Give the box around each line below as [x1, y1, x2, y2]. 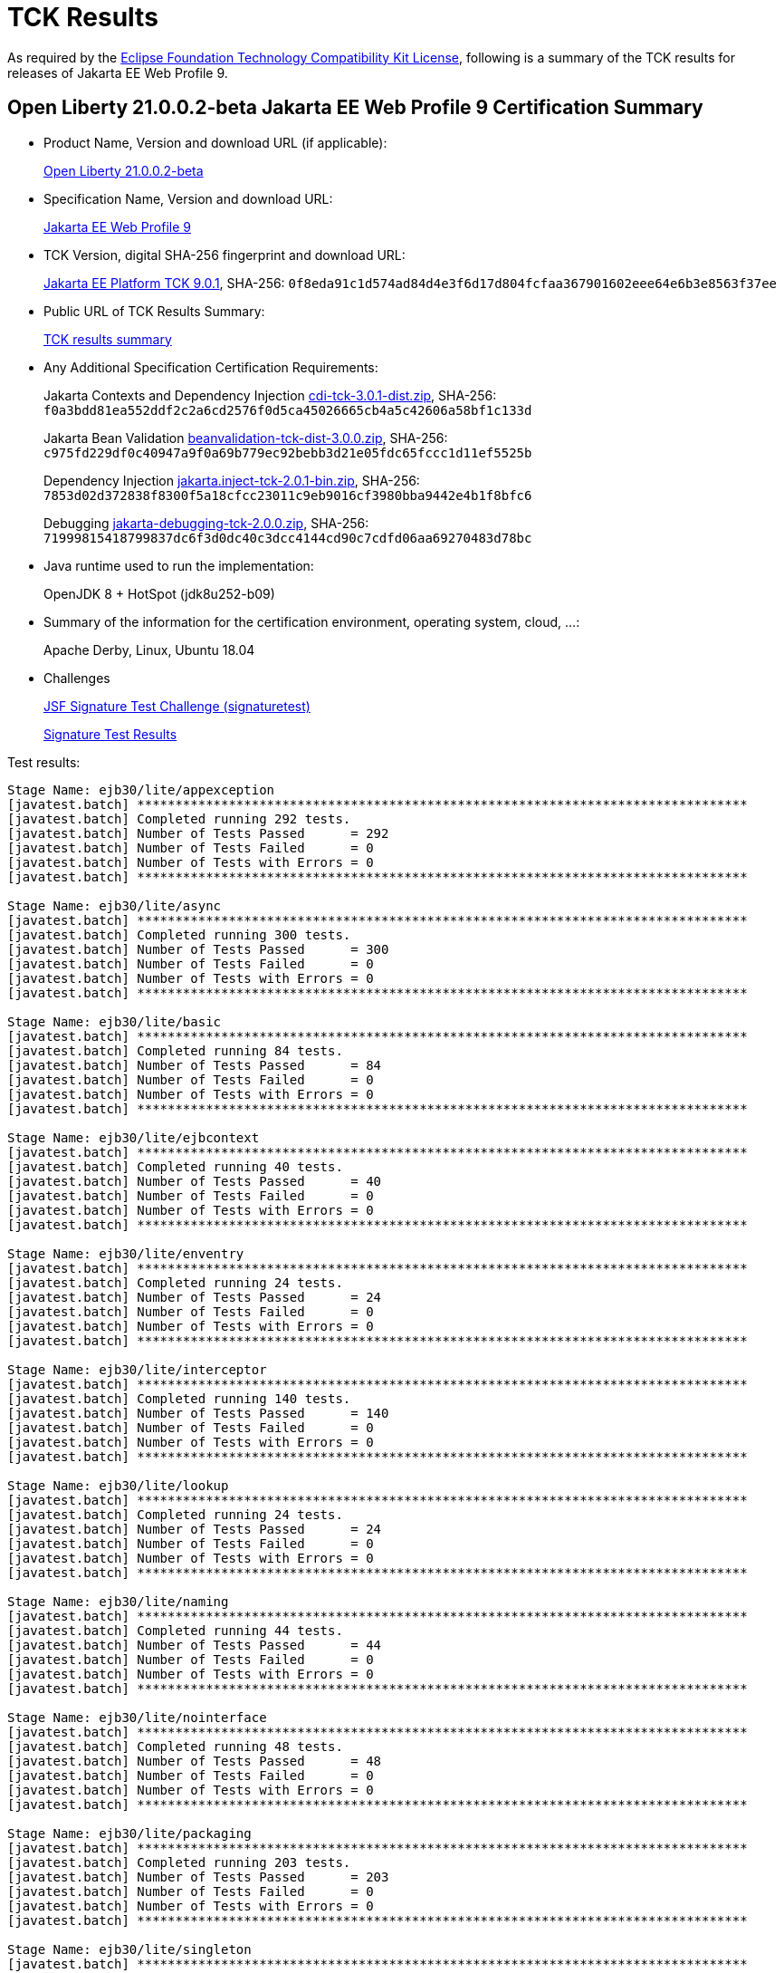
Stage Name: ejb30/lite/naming [7, 1593, 229, 1609]
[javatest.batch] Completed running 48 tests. [7, 1738, 343, 1754]
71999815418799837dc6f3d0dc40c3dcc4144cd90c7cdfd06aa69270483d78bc [43, 530, 532, 545]
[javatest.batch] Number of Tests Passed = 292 [7, 825, 389, 841]
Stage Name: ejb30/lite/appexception [7, 782, 275, 797]
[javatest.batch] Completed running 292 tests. [7, 811, 351, 826]
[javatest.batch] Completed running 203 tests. [7, 1854, 351, 1870]
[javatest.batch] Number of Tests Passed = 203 [7, 1869, 389, 1884]
